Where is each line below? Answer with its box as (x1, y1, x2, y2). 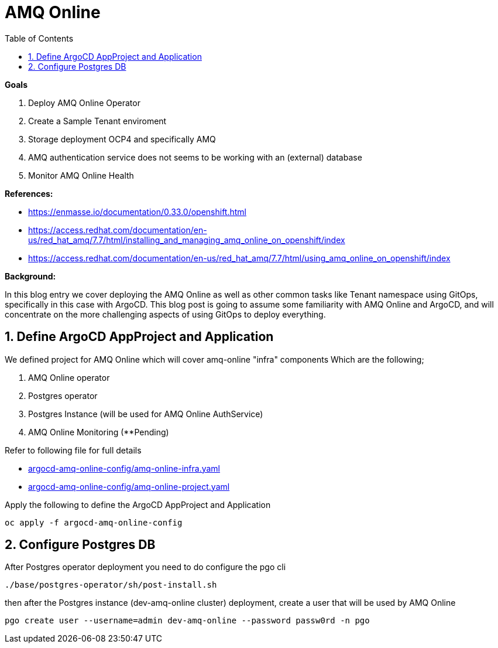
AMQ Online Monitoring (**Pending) (28, 427, 169, 437)
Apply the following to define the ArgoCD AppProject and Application (5, 499, 271, 510)
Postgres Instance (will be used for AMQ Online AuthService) (28, 408, 263, 419)
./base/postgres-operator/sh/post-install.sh (5, 580, 217, 590)
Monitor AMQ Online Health (28, 170, 134, 180)
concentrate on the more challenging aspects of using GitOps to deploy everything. (5, 309, 326, 319)
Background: (5, 271, 56, 281)
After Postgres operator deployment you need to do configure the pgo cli (5, 562, 286, 572)
